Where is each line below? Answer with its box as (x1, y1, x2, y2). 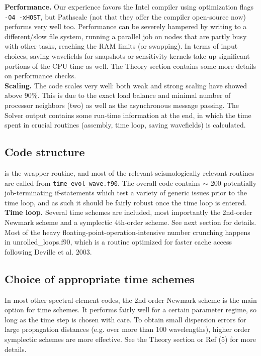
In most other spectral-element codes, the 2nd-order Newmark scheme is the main (5, 294, 257, 305)
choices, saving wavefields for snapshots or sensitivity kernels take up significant (5, 51, 250, 61)
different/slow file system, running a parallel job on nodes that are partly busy (5, 31, 247, 41)
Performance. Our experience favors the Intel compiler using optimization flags (5, 2, 254, 12)
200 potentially (210, 177, 257, 188)
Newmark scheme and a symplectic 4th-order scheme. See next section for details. (5, 217, 256, 227)
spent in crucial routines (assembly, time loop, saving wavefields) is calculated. (5, 120, 246, 130)
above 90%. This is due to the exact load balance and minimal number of (5, 90, 231, 100)
